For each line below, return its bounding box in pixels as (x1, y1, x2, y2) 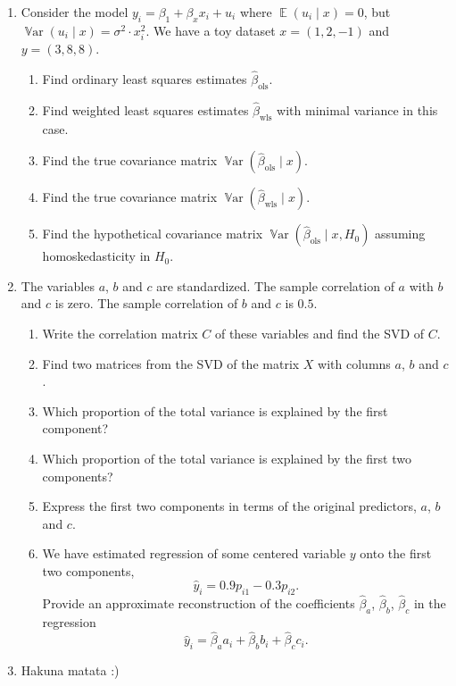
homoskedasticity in (42, 247, 151, 265)
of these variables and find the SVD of (214, 323, 425, 342)
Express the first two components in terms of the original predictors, (42, 497, 417, 515)
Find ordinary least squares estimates (42, 69, 247, 88)
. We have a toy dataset (145, 21, 276, 39)
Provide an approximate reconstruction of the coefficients (42, 593, 355, 612)
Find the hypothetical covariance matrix (42, 224, 263, 243)
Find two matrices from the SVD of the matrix (42, 354, 300, 372)
